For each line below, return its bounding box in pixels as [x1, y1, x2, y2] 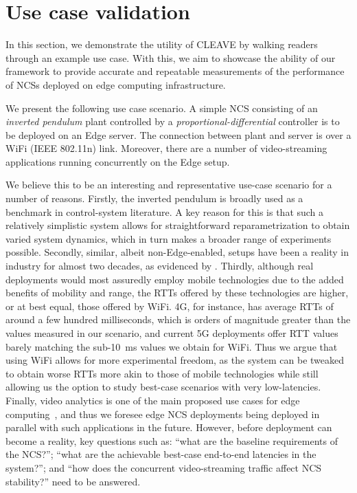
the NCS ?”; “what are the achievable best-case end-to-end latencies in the [5, 447, 316, 461]
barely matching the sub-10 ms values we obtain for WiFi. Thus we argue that [5, 339, 338, 353]
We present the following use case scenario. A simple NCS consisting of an [5, 100, 318, 115]
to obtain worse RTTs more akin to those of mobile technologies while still [5, 366, 319, 380]
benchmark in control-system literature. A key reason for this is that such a [5, 204, 324, 219]
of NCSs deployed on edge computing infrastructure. [5, 77, 226, 91]
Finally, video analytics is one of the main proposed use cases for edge [5, 393, 300, 407]
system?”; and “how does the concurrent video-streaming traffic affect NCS [5, 460, 322, 474]
